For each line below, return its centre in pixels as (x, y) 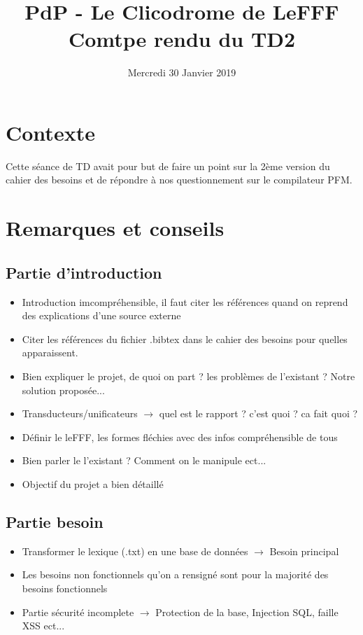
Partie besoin (55, 521)
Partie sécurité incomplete (78, 612)
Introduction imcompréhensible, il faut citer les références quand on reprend (185, 301)
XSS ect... (43, 626)
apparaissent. (50, 353)
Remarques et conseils (115, 228)
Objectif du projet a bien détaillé (93, 483)
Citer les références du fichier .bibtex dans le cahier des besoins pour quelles (185, 339)
